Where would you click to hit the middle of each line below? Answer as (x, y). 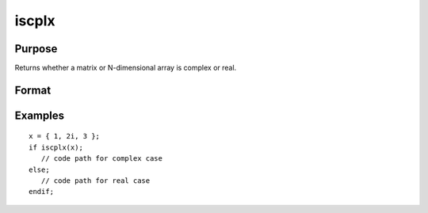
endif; (42, 192)
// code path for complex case (101, 159)
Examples (40, 115)
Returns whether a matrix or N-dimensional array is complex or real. (126, 68)
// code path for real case (96, 181)
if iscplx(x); (56, 147)
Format (33, 90)
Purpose (36, 49)
